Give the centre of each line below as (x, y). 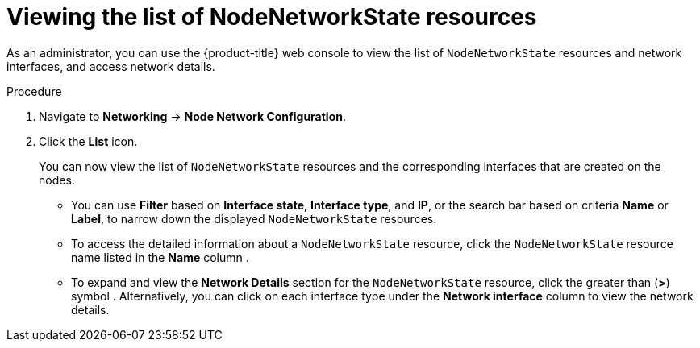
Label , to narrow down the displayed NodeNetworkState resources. (254, 218)
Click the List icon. (88, 141)
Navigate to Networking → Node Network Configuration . (193, 116)
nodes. (57, 180)
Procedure (34, 91)
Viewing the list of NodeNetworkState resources (272, 17)
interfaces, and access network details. (111, 66)
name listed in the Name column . (160, 257)
